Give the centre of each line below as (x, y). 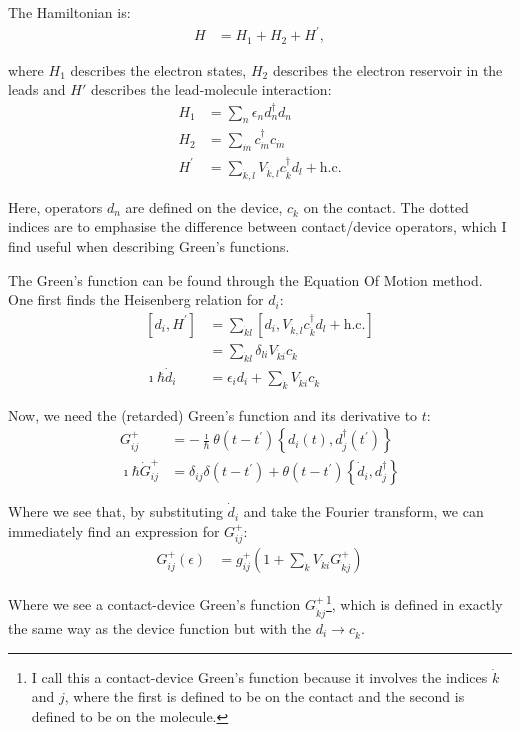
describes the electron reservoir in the (387, 69)
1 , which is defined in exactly (414, 602)
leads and (37, 89)
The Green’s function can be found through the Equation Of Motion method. (245, 279)
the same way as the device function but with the (160, 627)
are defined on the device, (204, 206)
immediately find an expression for (114, 530)
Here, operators (55, 206)
